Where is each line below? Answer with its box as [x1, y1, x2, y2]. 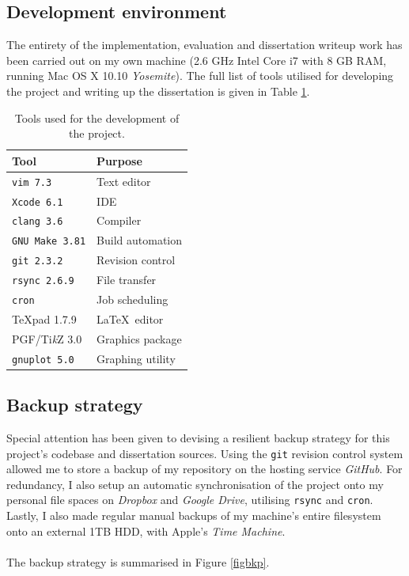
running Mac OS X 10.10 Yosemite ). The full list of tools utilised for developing [6, 67, 394, 84]
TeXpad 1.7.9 [12, 310, 77, 327]
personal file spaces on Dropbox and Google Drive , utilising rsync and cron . [6, 491, 373, 508]
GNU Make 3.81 [12, 236, 86, 248]
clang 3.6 [12, 216, 63, 228]
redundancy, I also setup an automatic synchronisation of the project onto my [6, 476, 384, 492]
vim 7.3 [12, 176, 52, 188]
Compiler [97, 212, 142, 229]
